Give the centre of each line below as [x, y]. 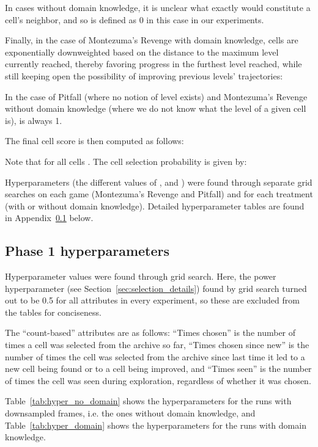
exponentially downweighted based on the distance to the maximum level [142, 52]
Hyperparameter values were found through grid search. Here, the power [141, 276]
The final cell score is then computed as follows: [94, 141]
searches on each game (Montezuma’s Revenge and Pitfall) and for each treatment [159, 194]
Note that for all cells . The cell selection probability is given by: [126, 161]
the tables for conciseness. [53, 312]
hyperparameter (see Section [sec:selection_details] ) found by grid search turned [156, 288]
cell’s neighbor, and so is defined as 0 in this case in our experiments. [135, 19]
